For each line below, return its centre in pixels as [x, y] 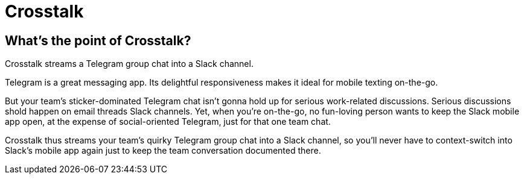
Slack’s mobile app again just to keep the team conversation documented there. [163, 151]
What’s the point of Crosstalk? [98, 40]
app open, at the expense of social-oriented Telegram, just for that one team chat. [168, 122]
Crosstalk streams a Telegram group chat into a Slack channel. [129, 64]
